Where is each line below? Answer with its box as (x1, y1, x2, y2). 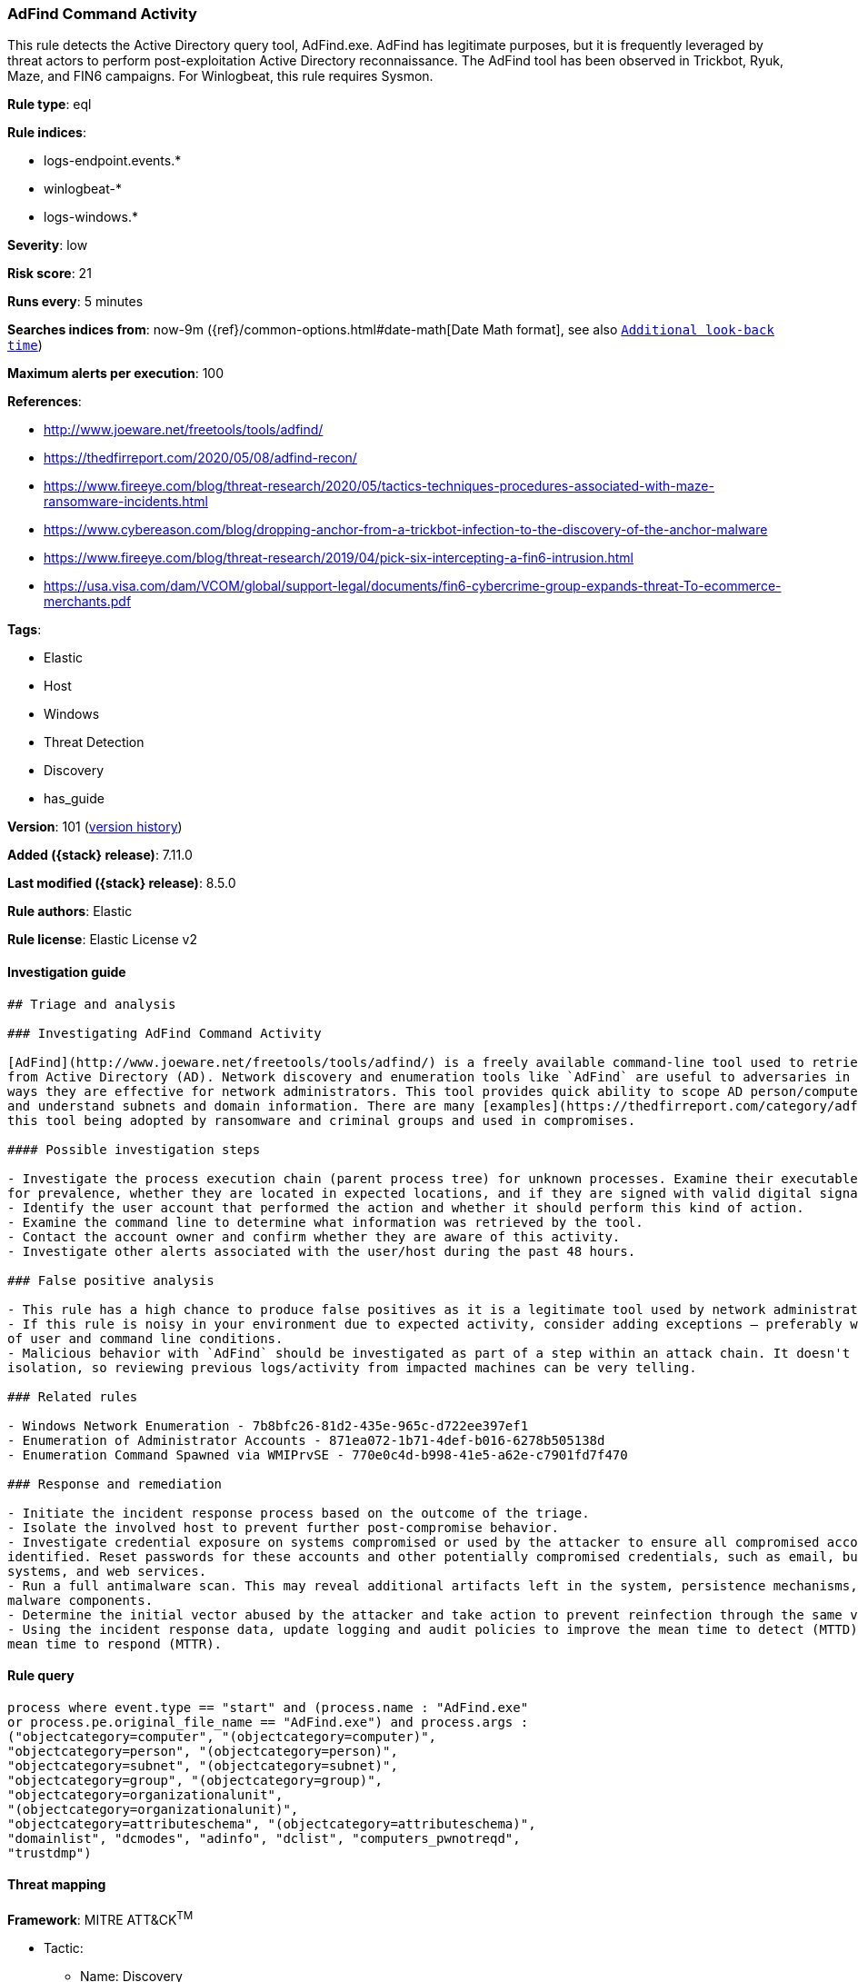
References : (7, 393, 82, 410)
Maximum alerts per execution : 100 (7, 365, 224, 382)
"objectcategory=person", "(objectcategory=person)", (7, 1743, 398, 1758)
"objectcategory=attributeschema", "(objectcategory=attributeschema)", (7, 1816, 536, 1831)
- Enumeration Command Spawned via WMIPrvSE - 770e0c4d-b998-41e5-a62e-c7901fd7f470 (7, 1447, 628, 1462)
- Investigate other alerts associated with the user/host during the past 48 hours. (7, 1243, 636, 1259)
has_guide (44, 791, 105, 807)
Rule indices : (7, 124, 86, 141)
